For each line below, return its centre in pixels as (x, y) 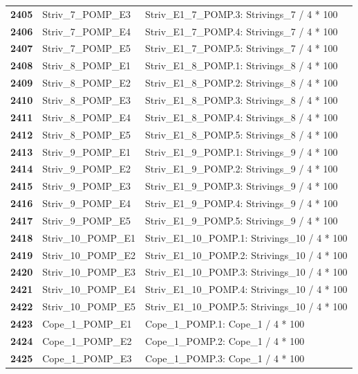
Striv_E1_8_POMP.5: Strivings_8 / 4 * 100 (242, 134)
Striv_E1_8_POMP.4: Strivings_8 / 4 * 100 (242, 117)
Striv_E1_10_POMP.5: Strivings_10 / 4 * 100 (246, 306)
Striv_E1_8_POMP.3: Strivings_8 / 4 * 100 (242, 99)
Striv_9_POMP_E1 (87, 151)
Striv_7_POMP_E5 (87, 48)
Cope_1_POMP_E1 (87, 323)
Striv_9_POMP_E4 (87, 203)
